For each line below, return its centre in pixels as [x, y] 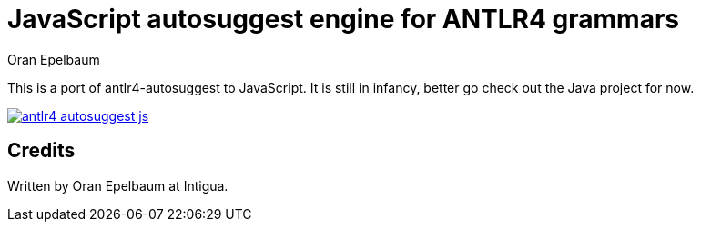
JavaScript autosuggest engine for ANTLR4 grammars [343, 19]
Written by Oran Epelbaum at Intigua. [118, 185]
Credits [41, 151]
